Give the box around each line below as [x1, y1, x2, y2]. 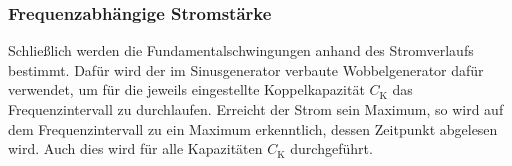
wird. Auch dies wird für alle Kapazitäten [8, 138, 263, 159]
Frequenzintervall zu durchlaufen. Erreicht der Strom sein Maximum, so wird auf [8, 99, 504, 119]
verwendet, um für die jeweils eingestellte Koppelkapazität [8, 79, 365, 100]
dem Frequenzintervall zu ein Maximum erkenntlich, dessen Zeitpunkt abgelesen [8, 118, 498, 139]
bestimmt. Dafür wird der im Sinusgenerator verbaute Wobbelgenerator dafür [8, 59, 484, 80]
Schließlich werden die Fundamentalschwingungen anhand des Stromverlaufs [8, 40, 474, 61]
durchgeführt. [290, 138, 373, 159]
